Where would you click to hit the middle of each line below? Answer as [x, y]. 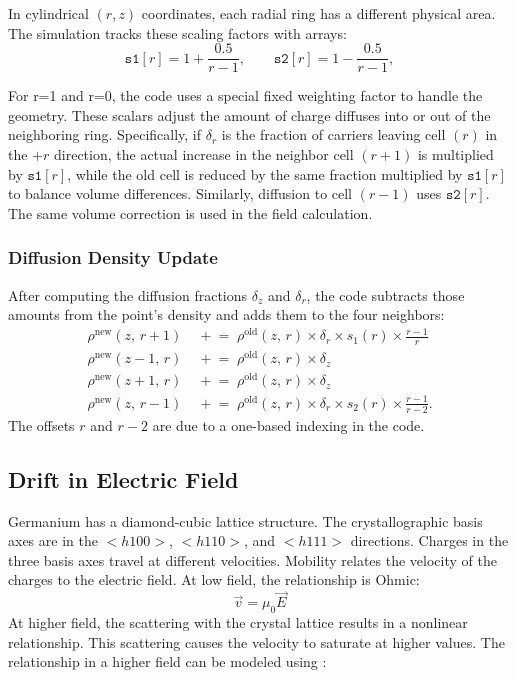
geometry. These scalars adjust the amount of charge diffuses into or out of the [249, 114]
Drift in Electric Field [123, 478]
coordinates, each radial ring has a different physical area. [318, 13]
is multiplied [455, 154]
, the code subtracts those [385, 294]
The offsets [41, 424]
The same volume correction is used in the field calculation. [190, 212]
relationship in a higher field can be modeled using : [167, 661]
